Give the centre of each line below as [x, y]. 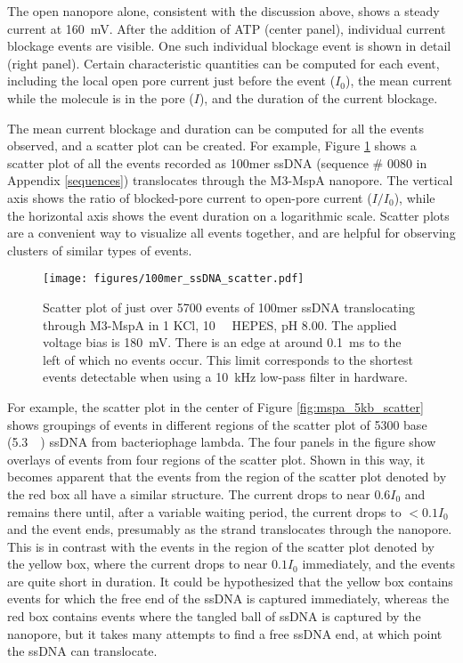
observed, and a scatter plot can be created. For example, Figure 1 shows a [212, 146]
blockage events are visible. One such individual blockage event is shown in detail [229, 46]
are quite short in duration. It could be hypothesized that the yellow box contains [230, 581]
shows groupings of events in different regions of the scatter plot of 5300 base [217, 424]
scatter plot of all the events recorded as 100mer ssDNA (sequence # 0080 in [217, 162]
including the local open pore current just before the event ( [171, 81]
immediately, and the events [378, 564]
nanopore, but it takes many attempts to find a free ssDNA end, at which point [225, 633]
